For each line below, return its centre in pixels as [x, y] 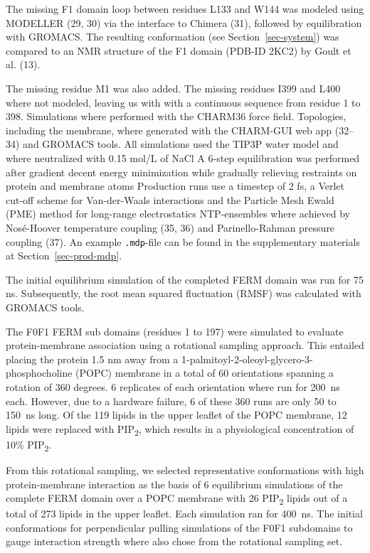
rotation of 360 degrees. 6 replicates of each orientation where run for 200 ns [173, 386]
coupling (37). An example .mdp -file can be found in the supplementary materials [183, 241]
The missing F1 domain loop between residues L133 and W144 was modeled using [185, 9]
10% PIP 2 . [29, 445]
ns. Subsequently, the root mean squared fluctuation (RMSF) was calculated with [184, 293]
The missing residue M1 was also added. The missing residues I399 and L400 [173, 88]
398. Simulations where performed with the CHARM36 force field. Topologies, [176, 116]
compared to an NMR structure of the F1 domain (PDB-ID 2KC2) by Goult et [179, 50]
